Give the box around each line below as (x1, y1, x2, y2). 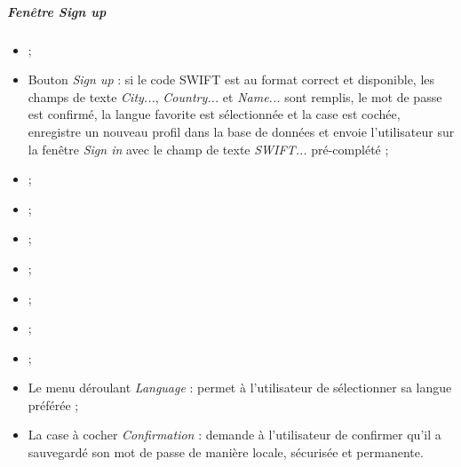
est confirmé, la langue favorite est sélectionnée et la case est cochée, (28, 105, 401, 123)
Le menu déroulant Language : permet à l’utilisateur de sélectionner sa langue (28, 378, 452, 397)
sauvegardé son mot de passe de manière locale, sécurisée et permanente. (28, 443, 424, 462)
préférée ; (28, 395, 79, 414)
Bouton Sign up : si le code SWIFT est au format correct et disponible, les (28, 70, 435, 89)
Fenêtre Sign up (7, 2, 107, 20)
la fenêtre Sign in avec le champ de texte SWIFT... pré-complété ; (28, 139, 389, 158)
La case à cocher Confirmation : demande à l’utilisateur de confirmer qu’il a (28, 425, 441, 444)
